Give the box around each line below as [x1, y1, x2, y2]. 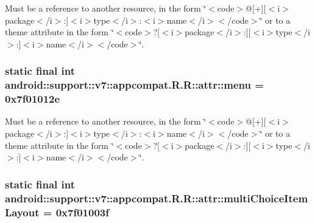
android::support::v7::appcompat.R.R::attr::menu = [5, 77, 264, 92]
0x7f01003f [55, 204, 109, 219]
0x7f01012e [5, 91, 60, 106]
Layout [5, 204, 40, 219]
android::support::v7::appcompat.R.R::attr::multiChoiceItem [5, 190, 308, 205]
